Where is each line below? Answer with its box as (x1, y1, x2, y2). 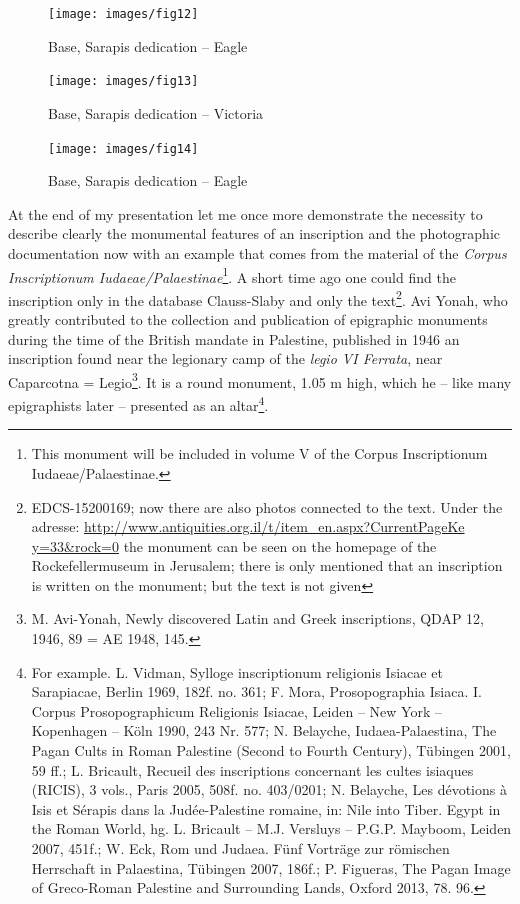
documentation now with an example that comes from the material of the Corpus (8, 242, 507, 263)
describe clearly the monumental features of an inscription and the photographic (8, 223, 501, 244)
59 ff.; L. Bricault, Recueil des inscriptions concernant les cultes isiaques (31, 759, 474, 780)
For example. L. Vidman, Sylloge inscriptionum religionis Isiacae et (31, 661, 443, 682)
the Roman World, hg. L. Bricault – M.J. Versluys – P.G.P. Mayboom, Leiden (31, 818, 512, 839)
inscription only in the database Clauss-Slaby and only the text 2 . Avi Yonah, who (8, 286, 508, 310)
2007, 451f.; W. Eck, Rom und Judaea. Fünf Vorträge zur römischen (31, 838, 450, 858)
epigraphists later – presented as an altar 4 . (8, 392, 269, 415)
